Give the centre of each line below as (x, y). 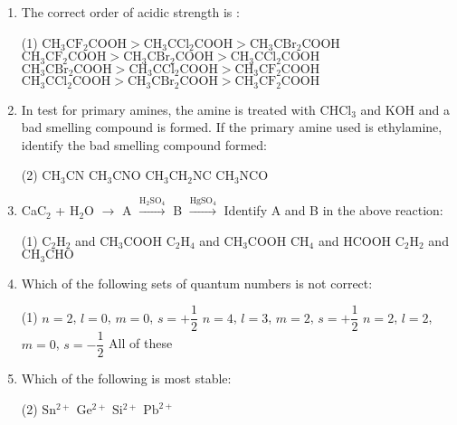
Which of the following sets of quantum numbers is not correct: (197, 283)
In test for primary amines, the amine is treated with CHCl (186, 109)
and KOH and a (405, 109)
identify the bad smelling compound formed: (144, 144)
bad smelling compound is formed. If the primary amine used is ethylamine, (232, 127)
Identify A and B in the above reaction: (333, 210)
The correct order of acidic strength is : (130, 12)
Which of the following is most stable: (126, 378)
